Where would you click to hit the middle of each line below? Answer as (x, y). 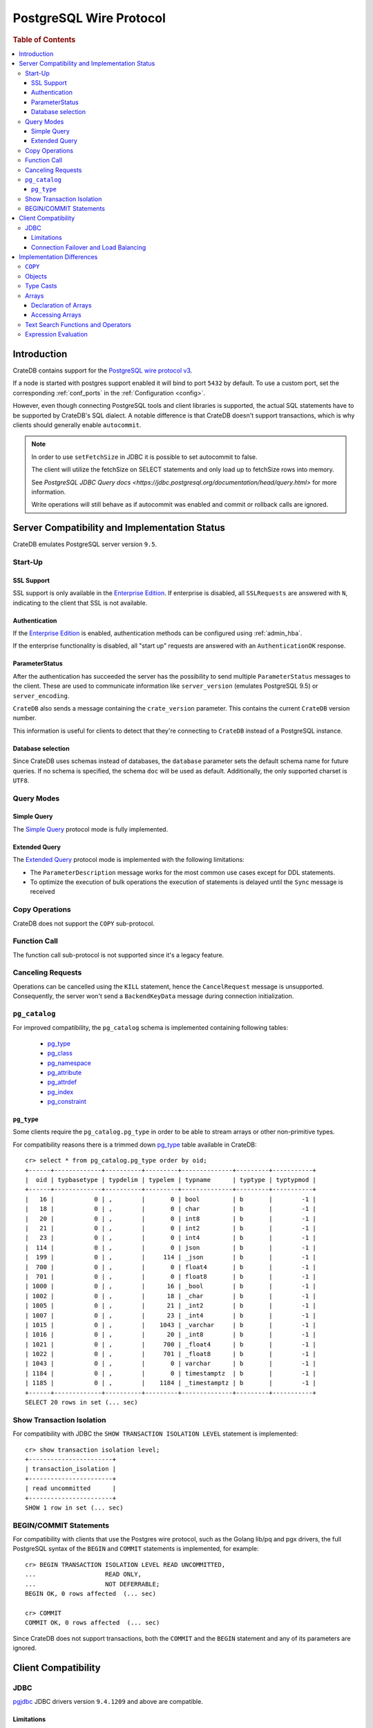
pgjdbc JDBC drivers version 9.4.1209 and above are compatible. (108, 1702)
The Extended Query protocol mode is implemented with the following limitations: (128, 860)
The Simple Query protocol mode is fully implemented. (90, 829)
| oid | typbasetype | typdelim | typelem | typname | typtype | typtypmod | (171, 1180)
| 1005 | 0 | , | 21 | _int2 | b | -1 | (171, 1306)
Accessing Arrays (57, 315)
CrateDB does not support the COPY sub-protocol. (84, 923)
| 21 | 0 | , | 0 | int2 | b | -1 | (171, 1228)
